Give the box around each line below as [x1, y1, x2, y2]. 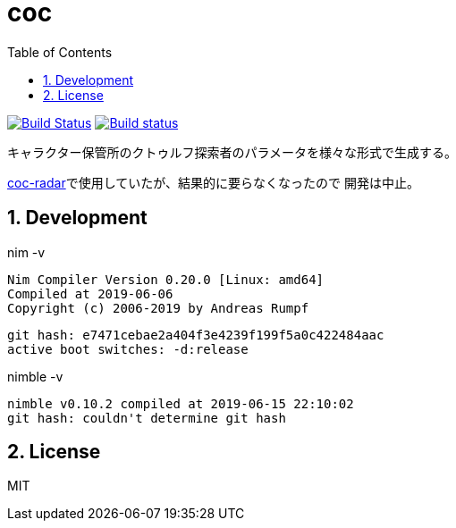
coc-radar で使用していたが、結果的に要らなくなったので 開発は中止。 [7, 174, 419, 190]
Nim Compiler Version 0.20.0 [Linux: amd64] [7, 272, 325, 287]
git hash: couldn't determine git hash [7, 410, 286, 425]
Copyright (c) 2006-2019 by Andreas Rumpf [7, 300, 309, 315]
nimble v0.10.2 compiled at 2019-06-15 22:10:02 [7, 396, 354, 411]
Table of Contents [7, 44, 113, 60]
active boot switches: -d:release [7, 341, 249, 356]
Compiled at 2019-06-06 [7, 286, 173, 301]
